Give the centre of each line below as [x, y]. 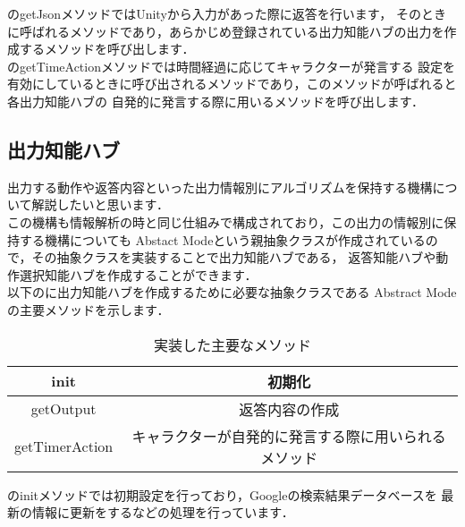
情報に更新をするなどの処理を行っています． [163, 512]
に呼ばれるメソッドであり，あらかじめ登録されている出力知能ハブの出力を [226, 31]
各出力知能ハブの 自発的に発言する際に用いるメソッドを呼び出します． [216, 101]
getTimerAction [64, 446]
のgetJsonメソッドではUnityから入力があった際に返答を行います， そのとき [227, 13]
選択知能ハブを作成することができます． [138, 274]
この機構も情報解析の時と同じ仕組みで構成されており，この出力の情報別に [226, 221]
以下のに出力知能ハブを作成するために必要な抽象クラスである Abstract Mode [232, 292]
